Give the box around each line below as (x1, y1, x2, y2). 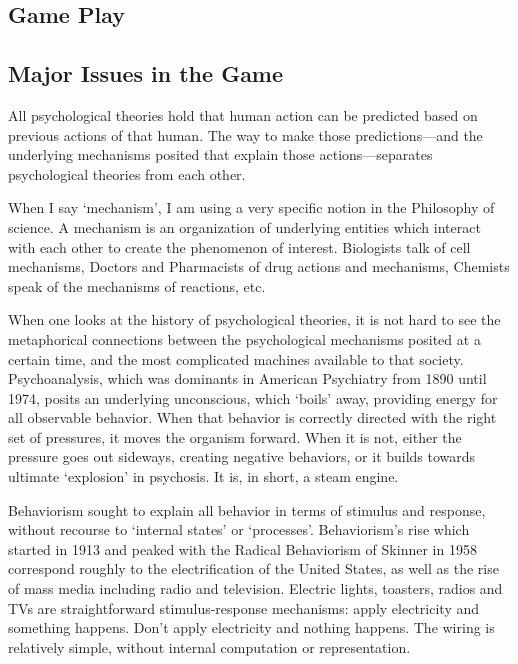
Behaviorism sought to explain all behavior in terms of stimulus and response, (8, 499, 486, 520)
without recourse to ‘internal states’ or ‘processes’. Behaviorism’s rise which (8, 519, 470, 540)
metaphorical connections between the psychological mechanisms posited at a (8, 328, 481, 349)
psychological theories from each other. (8, 163, 246, 184)
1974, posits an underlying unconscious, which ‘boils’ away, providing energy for (8, 387, 498, 408)
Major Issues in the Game (8, 58, 284, 89)
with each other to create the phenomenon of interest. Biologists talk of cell (8, 236, 471, 257)
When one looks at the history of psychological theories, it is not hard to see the (8, 309, 501, 330)
